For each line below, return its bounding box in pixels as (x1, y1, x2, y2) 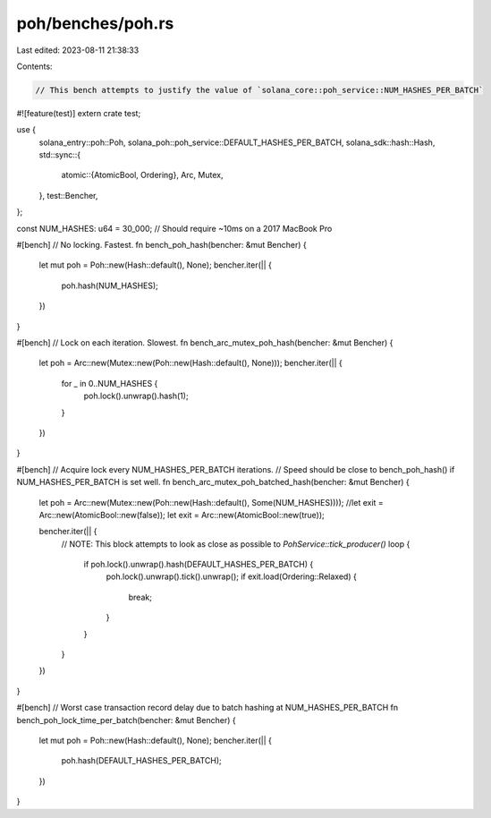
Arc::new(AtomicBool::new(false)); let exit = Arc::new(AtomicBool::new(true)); (38, 509, 326, 520)
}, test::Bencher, (38, 190, 98, 200)
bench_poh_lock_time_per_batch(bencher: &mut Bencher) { (16, 714, 236, 725)
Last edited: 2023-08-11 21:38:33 (16, 45, 140, 55)
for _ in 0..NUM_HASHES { (61, 378, 158, 388)
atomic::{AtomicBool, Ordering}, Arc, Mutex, (61, 170, 224, 181)
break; (128, 592, 152, 602)
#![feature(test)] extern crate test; (16, 107, 141, 118)
